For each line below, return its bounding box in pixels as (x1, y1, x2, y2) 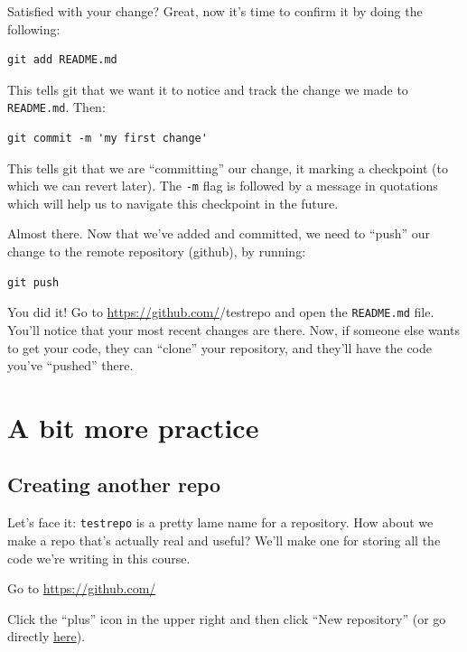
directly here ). (7, 627, 86, 646)
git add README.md (7, 53, 117, 67)
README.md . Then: (7, 98, 106, 116)
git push (7, 275, 60, 289)
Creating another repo (7, 470, 221, 498)
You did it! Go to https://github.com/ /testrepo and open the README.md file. (7, 303, 434, 321)
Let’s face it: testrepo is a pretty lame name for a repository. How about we (7, 513, 434, 532)
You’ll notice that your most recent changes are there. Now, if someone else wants (7, 320, 460, 339)
